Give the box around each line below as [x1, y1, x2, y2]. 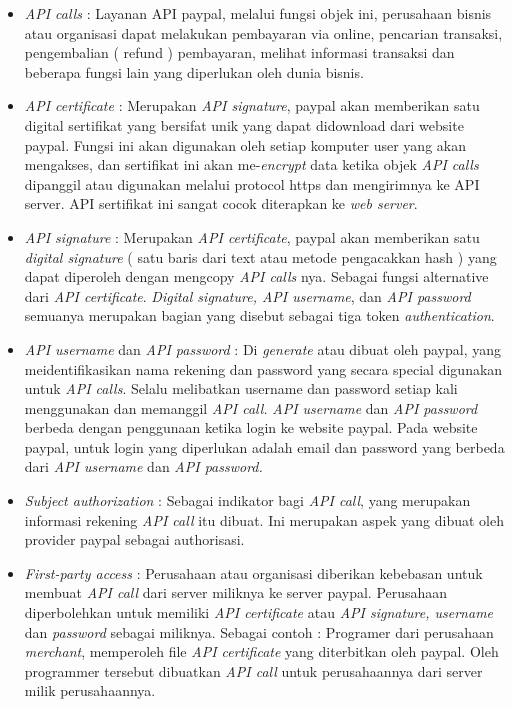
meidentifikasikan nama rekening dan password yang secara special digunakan [24, 358, 503, 379]
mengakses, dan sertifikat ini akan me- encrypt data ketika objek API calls [24, 154, 479, 175]
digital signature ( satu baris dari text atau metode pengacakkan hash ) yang [24, 246, 497, 267]
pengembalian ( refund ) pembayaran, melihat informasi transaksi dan [24, 42, 455, 63]
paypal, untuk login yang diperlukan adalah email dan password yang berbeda [24, 436, 505, 457]
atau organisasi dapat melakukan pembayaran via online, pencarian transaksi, [24, 22, 503, 43]
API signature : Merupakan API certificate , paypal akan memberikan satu [24, 226, 480, 247]
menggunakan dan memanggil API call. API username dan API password [24, 397, 478, 418]
